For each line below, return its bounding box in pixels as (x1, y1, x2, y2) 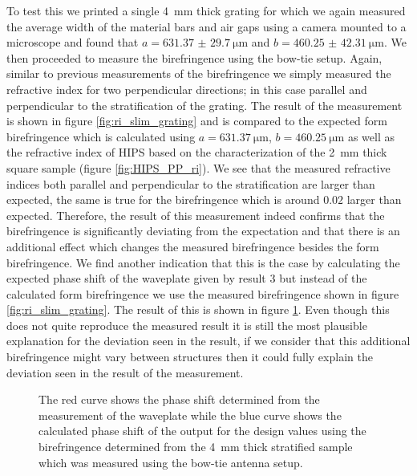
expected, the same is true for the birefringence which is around (6, 191, 320, 208)
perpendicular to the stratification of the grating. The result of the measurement (6, 96, 403, 113)
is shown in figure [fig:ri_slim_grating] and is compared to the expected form (6, 112, 387, 129)
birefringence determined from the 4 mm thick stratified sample (38, 438, 353, 455)
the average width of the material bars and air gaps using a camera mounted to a (6, 18, 407, 35)
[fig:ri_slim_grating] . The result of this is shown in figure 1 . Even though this (6, 301, 390, 318)
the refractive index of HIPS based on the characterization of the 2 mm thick (6, 144, 387, 161)
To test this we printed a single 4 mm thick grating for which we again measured (6, 2, 406, 18)
